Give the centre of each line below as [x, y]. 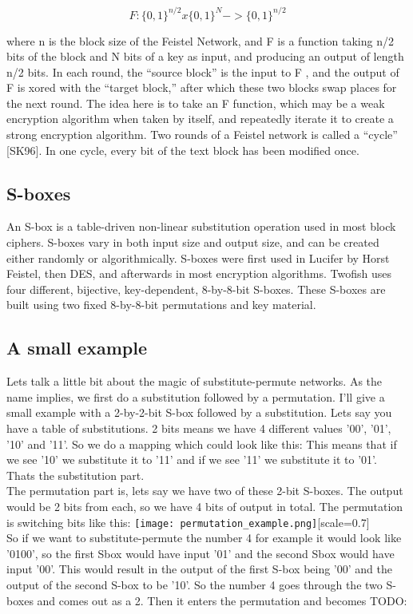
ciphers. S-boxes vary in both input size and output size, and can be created [193, 242]
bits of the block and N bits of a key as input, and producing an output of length [205, 56]
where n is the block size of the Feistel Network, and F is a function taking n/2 [200, 40]
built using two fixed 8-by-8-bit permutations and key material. [161, 305]
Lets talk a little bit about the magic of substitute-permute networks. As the [195, 381]
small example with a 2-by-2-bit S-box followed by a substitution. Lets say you [199, 412]
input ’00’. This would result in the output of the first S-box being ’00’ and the [199, 569]
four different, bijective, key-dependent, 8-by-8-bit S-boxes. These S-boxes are [196, 289]
